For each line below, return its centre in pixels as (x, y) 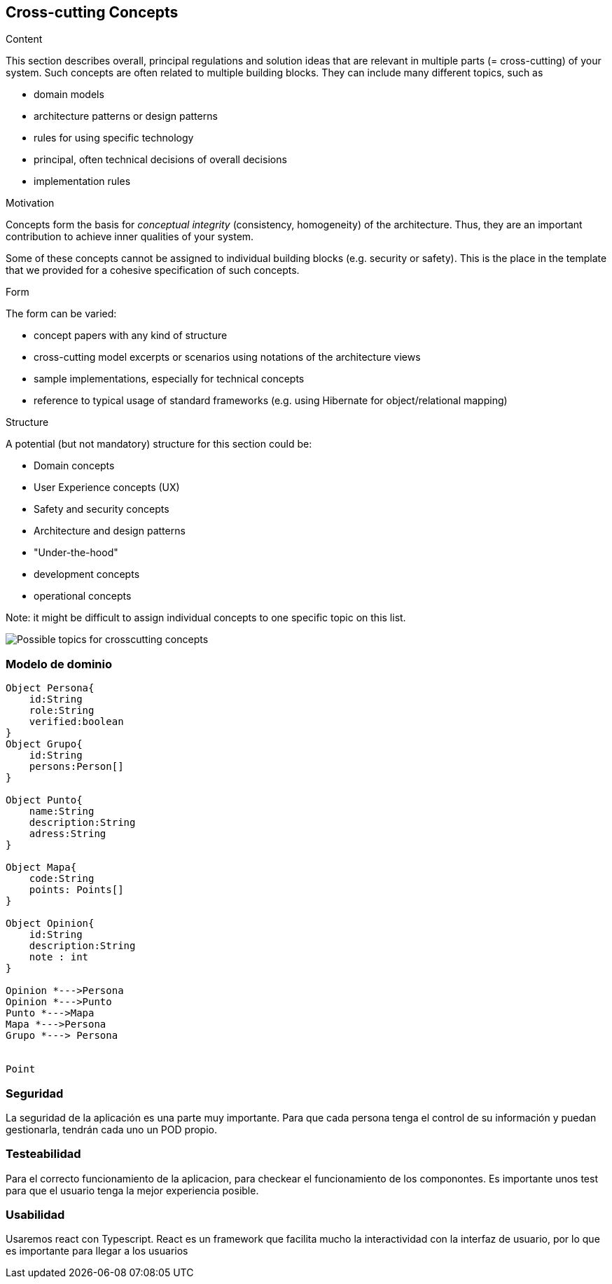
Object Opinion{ (50, 924)
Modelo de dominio (59, 664)
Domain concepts (74, 466)
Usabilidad (35, 1215)
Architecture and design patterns (110, 531)
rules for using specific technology (114, 138)
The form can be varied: (61, 314)
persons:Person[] (76, 767)
